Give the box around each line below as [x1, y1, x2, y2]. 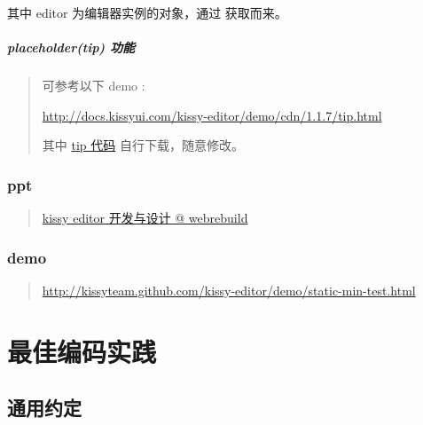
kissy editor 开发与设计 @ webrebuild [42, 209, 248, 227]
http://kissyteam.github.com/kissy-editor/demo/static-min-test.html [42, 280, 416, 299]
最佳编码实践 [7, 333, 157, 369]
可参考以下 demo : [42, 76, 145, 95]
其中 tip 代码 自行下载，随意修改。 [42, 136, 244, 154]
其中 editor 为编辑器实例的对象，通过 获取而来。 [7, 4, 287, 21]
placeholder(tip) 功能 [7, 38, 135, 57]
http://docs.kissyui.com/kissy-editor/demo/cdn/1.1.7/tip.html [42, 106, 382, 124]
